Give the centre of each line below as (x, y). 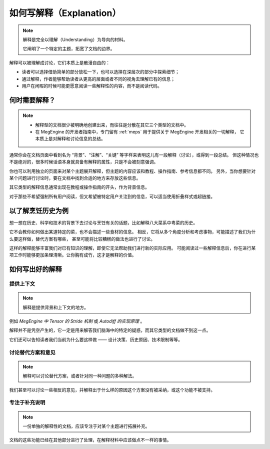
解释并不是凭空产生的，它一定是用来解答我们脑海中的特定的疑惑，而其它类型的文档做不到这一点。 (110, 330)
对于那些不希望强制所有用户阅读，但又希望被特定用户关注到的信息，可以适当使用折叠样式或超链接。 (112, 196)
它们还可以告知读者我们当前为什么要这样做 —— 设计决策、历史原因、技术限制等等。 (96, 339)
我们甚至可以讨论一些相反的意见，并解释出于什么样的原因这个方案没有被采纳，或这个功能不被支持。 (112, 389)
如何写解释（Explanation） (65, 13)
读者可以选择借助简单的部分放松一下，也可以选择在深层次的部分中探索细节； (100, 72)
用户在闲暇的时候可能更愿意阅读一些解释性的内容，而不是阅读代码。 (92, 85)
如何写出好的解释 (35, 269)
